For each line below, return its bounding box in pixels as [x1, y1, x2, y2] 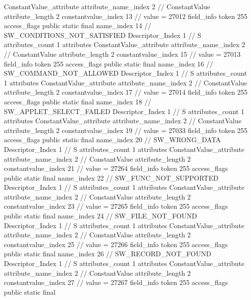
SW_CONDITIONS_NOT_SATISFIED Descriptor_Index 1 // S [4, 30, 202, 40]
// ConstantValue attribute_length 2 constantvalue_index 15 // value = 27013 [4, 49, 241, 59]
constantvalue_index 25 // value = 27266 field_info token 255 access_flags [4, 239, 228, 249]
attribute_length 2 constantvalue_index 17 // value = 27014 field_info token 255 [4, 87, 248, 97]
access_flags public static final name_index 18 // [4, 96, 152, 106]
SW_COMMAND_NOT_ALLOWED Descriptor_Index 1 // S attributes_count [4, 68, 247, 78]
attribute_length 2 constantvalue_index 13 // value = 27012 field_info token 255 [4, 11, 248, 21]
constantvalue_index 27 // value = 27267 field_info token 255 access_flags [4, 277, 228, 287]
